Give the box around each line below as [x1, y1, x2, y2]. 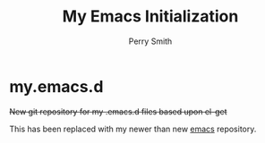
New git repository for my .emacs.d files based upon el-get [9, 105, 227, 117]
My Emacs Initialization [62, 6, 239, 27]
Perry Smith [128, 36, 173, 46]
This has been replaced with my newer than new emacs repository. [9, 123, 257, 134]
